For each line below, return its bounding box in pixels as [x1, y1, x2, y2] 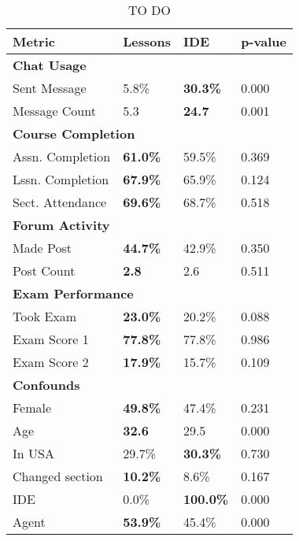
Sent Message [13, 79, 87, 97]
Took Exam [13, 307, 77, 325]
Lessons [123, 32, 171, 50]
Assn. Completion [13, 147, 111, 165]
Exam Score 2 [13, 353, 89, 371]
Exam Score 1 [13, 330, 89, 348]
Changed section [13, 467, 103, 485]
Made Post [13, 239, 72, 257]
